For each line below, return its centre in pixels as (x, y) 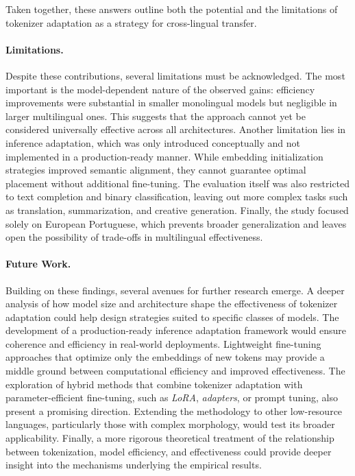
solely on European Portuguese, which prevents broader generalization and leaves (176, 223)
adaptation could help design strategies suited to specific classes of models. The (172, 317)
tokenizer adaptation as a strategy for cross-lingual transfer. (131, 22)
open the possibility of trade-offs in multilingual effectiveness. (134, 237)
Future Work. (38, 264)
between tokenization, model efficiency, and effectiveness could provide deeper (169, 451)
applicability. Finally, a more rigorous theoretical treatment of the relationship (170, 438)
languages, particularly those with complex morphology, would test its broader (170, 424)
